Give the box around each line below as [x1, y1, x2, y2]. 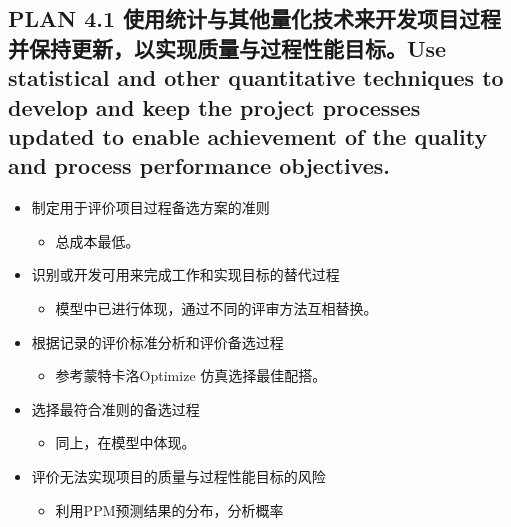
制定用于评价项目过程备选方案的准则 [31, 197, 270, 218]
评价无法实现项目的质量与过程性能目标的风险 [31, 465, 326, 486]
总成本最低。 [55, 230, 140, 251]
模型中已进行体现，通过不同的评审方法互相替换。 [55, 297, 378, 318]
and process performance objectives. [8, 150, 391, 181]
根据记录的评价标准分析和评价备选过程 [31, 331, 284, 352]
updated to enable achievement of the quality [8, 120, 488, 151]
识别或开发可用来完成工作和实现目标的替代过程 [31, 264, 340, 285]
